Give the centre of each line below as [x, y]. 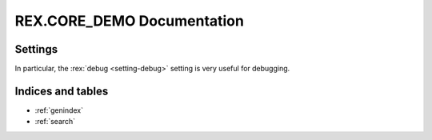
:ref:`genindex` [59, 110]
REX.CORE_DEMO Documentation [129, 21]
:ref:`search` [55, 122]
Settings [36, 49]
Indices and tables [62, 91]
